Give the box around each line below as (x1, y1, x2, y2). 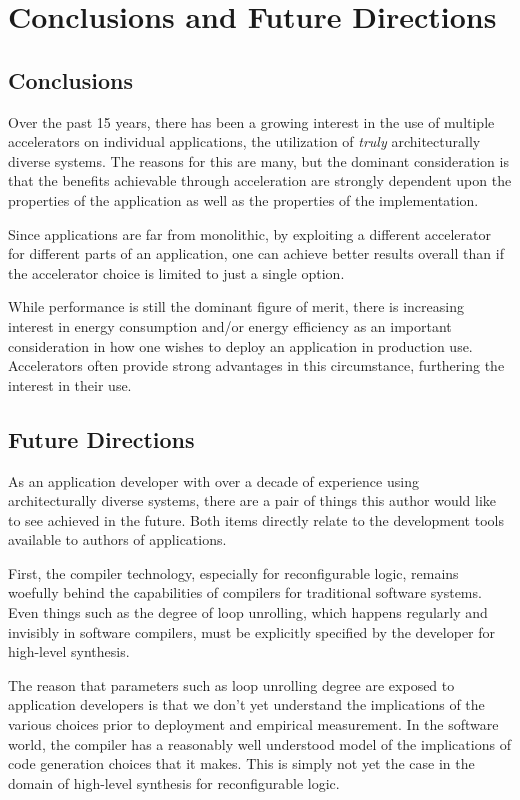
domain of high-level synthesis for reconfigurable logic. (8, 772, 340, 793)
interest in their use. (8, 374, 132, 395)
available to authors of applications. (8, 529, 227, 550)
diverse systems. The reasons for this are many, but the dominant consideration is (8, 150, 509, 171)
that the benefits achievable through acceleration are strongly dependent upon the (8, 170, 512, 191)
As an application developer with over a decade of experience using (8, 470, 419, 491)
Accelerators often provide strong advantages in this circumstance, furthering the (8, 355, 505, 376)
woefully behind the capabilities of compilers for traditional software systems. (8, 582, 482, 603)
